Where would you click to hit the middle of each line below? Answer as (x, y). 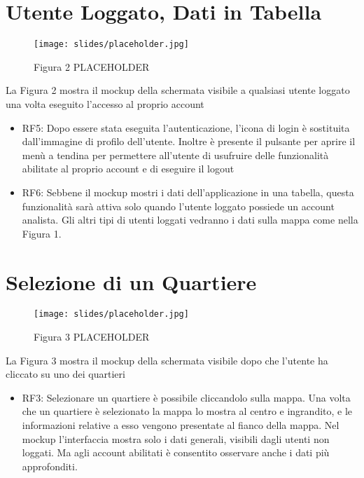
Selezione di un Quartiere (131, 281)
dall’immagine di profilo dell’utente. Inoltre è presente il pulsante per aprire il (189, 141)
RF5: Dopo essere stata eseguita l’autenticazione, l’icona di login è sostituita (186, 127)
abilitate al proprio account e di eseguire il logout (128, 169)
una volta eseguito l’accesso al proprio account (105, 103)
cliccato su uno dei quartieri (65, 374)
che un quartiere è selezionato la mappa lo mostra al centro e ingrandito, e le (187, 411)
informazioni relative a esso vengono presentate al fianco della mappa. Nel (181, 425)
